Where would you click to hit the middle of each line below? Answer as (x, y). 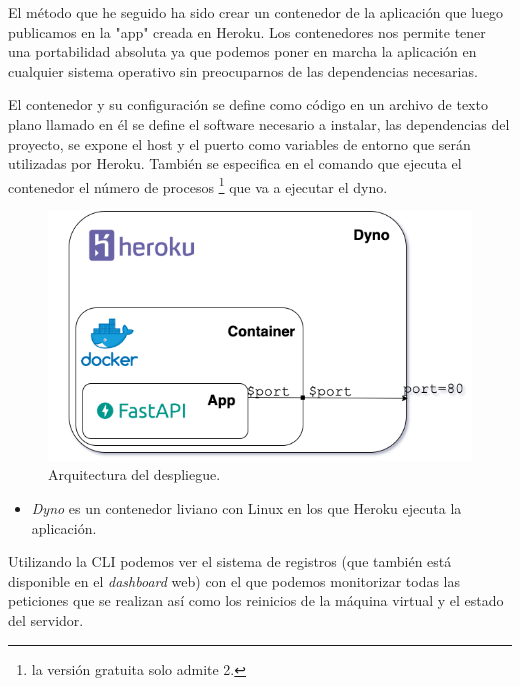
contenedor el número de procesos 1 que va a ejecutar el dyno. (198, 185)
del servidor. (46, 620)
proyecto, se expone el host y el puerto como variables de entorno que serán (239, 143)
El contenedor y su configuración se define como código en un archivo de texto (248, 104)
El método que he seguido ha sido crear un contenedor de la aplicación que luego (256, 12)
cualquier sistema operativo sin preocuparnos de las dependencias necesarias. (243, 70)
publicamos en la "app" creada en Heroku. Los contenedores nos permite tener (247, 31)
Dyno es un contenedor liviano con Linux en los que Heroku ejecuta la (246, 508)
